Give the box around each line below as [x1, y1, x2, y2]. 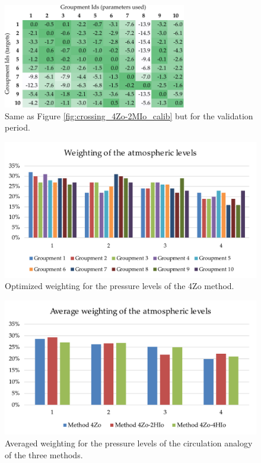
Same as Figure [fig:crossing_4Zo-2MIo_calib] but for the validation [5, 109, 253, 122]
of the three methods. [5, 448, 83, 461]
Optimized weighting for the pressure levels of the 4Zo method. [5, 280, 234, 292]
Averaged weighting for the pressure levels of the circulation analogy [5, 436, 253, 449]
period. [5, 121, 30, 134]
